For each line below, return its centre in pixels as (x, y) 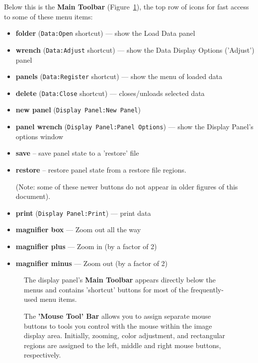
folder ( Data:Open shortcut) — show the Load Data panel (105, 33)
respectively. (43, 355)
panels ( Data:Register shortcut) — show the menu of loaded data (119, 76)
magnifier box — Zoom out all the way (78, 229)
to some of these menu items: (48, 16)
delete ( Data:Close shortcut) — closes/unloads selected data (110, 93)
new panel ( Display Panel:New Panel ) (78, 110)
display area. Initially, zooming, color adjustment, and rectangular (125, 335)
